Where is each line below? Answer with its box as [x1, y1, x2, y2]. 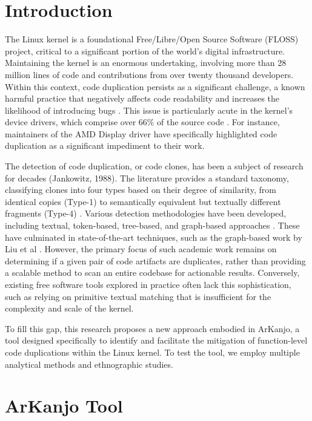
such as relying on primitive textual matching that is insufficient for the [5, 290, 271, 302]
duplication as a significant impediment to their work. [5, 139, 205, 152]
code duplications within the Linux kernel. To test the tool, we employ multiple [5, 345, 300, 358]
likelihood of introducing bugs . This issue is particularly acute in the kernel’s [5, 103, 293, 116]
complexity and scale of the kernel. [5, 302, 134, 315]
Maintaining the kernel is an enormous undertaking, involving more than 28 [5, 56, 287, 69]
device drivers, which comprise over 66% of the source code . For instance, [5, 116, 280, 128]
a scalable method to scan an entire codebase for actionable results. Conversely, [5, 266, 300, 279]
